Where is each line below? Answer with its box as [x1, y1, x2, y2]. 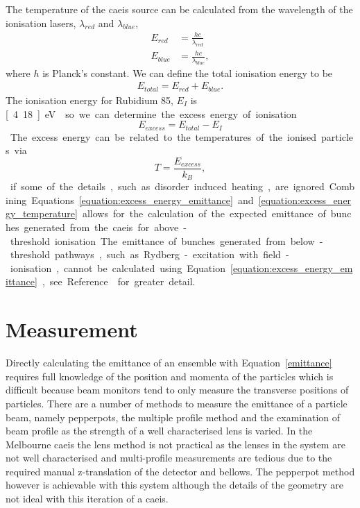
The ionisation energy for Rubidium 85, [6, 92, 173, 107]
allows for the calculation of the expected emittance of [82, 206, 326, 221]
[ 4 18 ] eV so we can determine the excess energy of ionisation [6, 106, 297, 121]
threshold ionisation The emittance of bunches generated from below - [10, 233, 323, 248]
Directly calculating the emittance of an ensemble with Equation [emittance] [6, 355, 332, 370]
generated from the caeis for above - [24, 220, 187, 235]
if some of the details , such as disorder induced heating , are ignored [10, 179, 325, 194]
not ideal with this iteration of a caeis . [6, 491, 169, 506]
